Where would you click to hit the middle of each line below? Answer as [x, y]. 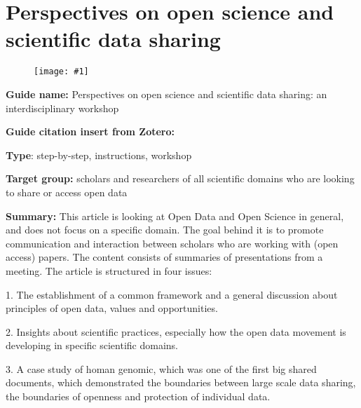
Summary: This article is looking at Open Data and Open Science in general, [175, 216]
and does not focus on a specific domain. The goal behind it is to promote [165, 230]
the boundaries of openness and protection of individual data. [138, 396]
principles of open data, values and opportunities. [112, 308]
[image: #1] [61, 72]
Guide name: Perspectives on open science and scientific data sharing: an [166, 94]
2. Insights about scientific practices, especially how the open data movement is [176, 331]
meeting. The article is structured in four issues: [109, 270]
